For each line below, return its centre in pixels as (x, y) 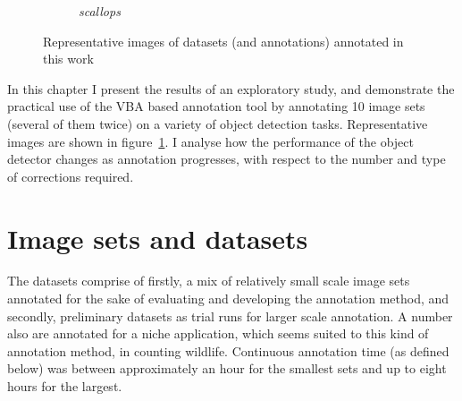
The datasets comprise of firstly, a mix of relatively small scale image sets (209, 281)
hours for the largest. (65, 386)
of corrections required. (71, 176)
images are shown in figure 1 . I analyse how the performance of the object (210, 141)
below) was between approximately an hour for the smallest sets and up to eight (227, 368)
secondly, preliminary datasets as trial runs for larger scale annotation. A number (230, 316)
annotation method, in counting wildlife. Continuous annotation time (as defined (228, 350)
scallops (100, 11)
